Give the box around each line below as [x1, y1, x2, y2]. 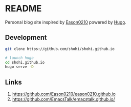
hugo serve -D [5, 64, 34, 69]
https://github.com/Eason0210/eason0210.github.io [12, 91, 116, 97]
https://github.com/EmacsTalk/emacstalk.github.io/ [12, 96, 115, 102]
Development [5, 33, 47, 42]
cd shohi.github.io [5, 60, 45, 65]
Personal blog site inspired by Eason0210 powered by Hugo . [5, 19, 127, 25]
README [5, 3, 42, 14]
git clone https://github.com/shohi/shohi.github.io [5, 46, 115, 52]
